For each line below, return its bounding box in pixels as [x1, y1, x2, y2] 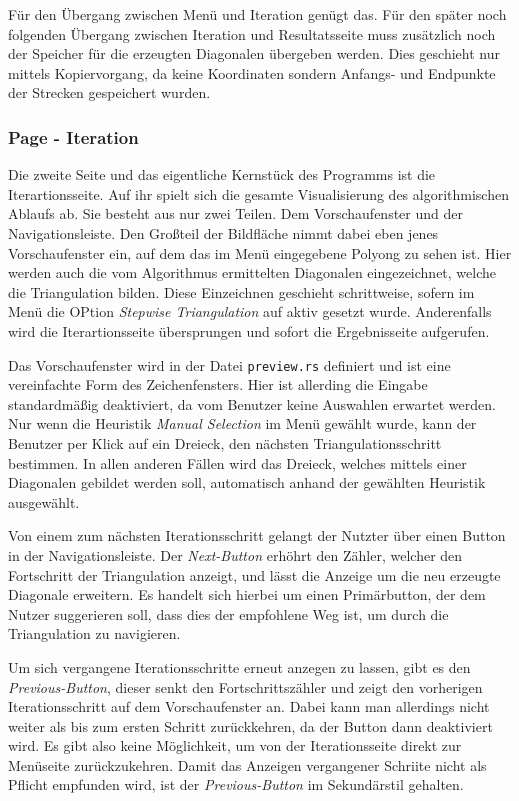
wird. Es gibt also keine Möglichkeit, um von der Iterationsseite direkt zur [8, 735, 462, 756]
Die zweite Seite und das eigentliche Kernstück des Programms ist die [8, 164, 436, 185]
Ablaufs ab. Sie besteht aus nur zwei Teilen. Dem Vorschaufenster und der [8, 203, 463, 224]
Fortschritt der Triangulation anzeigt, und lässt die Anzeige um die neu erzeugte [8, 564, 501, 585]
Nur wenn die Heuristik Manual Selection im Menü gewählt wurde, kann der [8, 413, 477, 434]
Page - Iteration [8, 124, 139, 149]
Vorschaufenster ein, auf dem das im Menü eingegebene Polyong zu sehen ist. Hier [8, 242, 512, 263]
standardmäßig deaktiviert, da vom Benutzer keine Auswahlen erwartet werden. [8, 393, 496, 414]
